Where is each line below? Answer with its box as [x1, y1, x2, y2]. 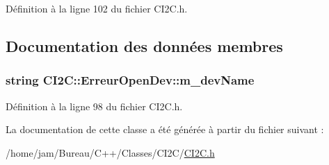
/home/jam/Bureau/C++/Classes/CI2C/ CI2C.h [6, 145, 215, 159]
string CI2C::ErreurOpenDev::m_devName [6, 71, 255, 89]
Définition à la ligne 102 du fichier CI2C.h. [6, 1, 188, 15]
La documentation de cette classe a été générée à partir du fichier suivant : [6, 122, 324, 137]
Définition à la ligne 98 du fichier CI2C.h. [6, 98, 183, 113]
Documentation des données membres [6, 35, 283, 56]
